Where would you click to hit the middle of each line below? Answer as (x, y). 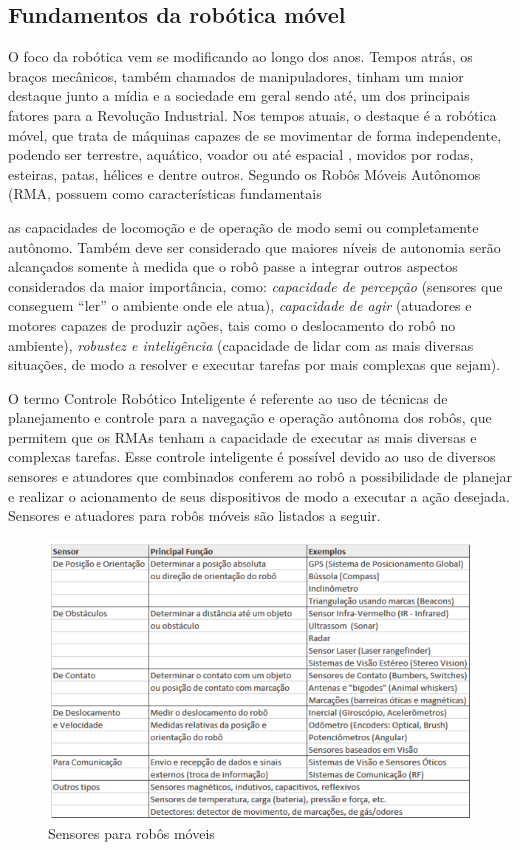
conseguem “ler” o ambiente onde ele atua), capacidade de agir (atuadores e (240, 305)
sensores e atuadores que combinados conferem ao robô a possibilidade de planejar (260, 476)
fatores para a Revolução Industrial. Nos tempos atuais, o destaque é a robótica (252, 114)
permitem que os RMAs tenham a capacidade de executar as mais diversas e (242, 436)
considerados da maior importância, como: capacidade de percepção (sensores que (255, 285)
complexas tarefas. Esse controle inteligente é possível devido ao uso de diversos (252, 456)
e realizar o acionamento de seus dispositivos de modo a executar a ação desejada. (259, 495)
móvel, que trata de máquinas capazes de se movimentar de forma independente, (255, 134)
